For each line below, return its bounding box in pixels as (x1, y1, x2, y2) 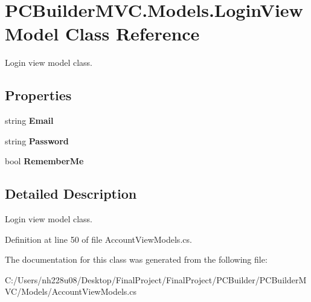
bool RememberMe (5, 155, 84, 167)
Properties (5, 86, 72, 104)
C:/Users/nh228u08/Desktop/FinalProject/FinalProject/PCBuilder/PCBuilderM (5, 273, 307, 286)
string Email (5, 114, 54, 127)
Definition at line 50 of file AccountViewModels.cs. (5, 233, 192, 245)
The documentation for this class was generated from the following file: (5, 253, 268, 266)
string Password (5, 134, 69, 147)
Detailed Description (5, 184, 137, 203)
